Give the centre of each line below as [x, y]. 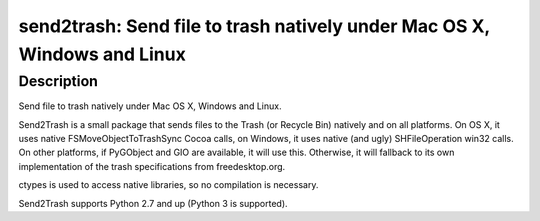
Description [58, 81]
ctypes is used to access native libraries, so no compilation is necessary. [168, 185]
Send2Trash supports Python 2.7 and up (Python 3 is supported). [153, 203]
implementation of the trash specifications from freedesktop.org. [152, 166]
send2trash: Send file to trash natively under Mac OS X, [254, 26]
